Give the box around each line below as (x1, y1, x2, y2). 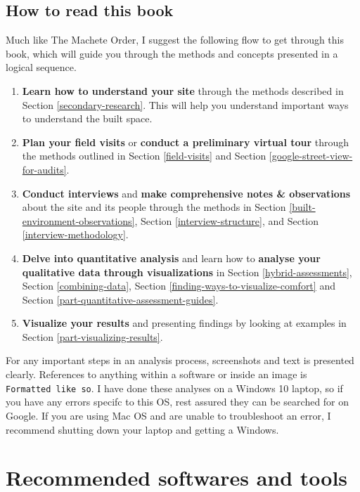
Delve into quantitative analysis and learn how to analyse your (22, 250, 321, 265)
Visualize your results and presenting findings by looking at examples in (22, 316, 347, 330)
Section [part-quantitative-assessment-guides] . (22, 292, 219, 306)
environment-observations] (22, 213, 135, 228)
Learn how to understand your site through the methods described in (22, 83, 344, 98)
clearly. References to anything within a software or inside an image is (6, 367, 307, 382)
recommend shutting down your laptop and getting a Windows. (6, 422, 279, 436)
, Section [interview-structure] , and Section (134, 213, 319, 228)
